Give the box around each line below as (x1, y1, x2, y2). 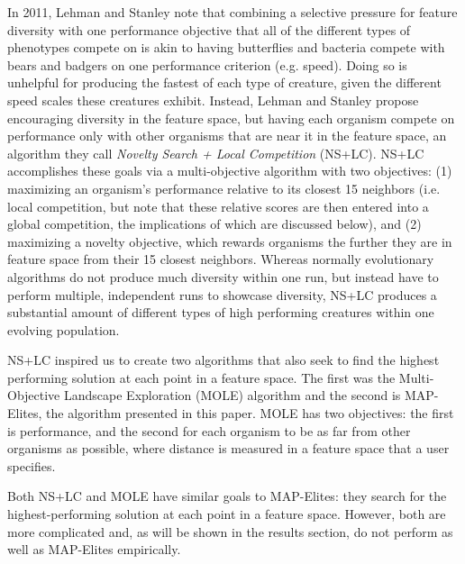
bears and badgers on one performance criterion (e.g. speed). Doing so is (7, 55, 407, 74)
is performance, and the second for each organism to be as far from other (7, 421, 411, 440)
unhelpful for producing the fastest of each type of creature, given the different (7, 73, 442, 92)
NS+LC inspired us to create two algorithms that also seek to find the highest (7, 350, 440, 369)
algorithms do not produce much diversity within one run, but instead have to (7, 267, 439, 286)
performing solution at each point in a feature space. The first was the (7, 368, 396, 387)
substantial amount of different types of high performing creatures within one (7, 303, 434, 322)
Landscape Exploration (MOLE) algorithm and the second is (63, 386, 401, 405)
